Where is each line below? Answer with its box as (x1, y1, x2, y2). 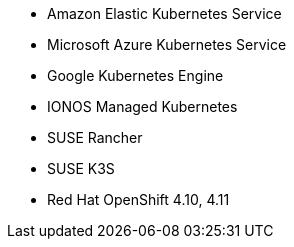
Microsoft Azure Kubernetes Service (47, 36, 287, 53)
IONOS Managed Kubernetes (47, 98, 238, 115)
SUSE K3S (47, 160, 115, 177)
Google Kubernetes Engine (47, 67, 224, 84)
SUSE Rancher (47, 129, 143, 146)
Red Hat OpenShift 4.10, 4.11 (47, 191, 230, 208)
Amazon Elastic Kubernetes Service (47, 5, 282, 22)
